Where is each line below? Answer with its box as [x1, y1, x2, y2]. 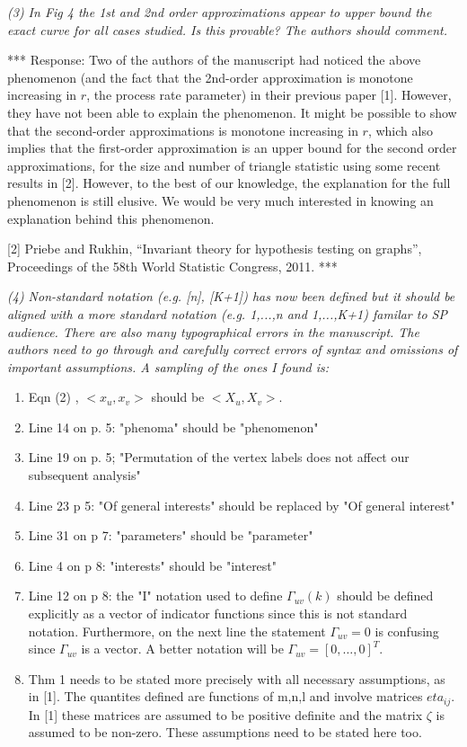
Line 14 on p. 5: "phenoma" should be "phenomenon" [28, 417, 319, 436]
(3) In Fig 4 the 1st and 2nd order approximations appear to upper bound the [7, 3, 432, 21]
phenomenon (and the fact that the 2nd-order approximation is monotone [7, 67, 413, 86]
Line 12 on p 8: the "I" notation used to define [28, 586, 283, 605]
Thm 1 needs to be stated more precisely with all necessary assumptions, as [28, 669, 445, 688]
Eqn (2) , [28, 387, 79, 406]
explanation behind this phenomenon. [7, 209, 215, 227]
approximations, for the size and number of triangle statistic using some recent [7, 156, 441, 174]
